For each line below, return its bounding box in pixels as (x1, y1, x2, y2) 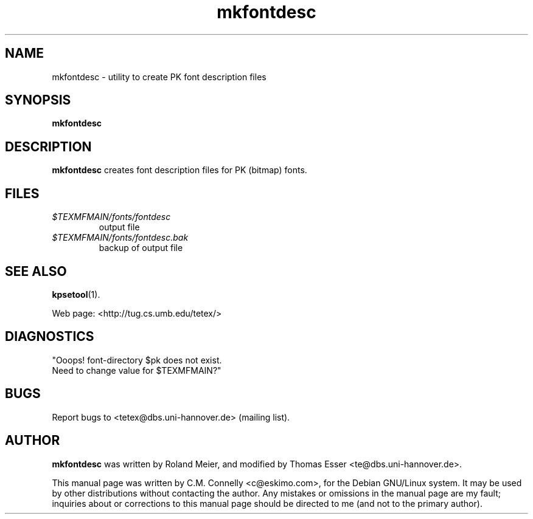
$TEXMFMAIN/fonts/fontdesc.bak (52, 232, 189, 243)
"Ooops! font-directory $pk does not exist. (52, 354, 222, 365)
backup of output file (99, 242, 183, 253)
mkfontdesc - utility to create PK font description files (52, 71, 266, 82)
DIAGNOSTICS (5, 329, 94, 345)
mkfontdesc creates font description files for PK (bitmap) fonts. (52, 165, 307, 176)
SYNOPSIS (5, 92, 71, 108)
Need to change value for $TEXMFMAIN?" (52, 365, 221, 376)
